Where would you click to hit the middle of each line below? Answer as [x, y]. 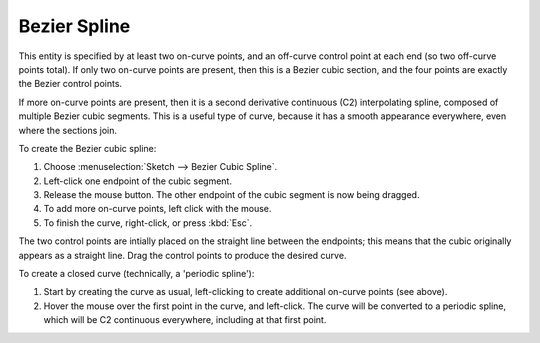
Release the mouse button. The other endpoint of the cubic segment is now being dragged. [231, 195]
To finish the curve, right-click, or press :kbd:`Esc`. [148, 222]
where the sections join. [67, 130]
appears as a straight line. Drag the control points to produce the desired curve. [182, 255]
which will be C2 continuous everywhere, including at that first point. [185, 320]
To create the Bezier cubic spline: [87, 148]
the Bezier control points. [70, 84]
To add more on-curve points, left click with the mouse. [157, 209]
